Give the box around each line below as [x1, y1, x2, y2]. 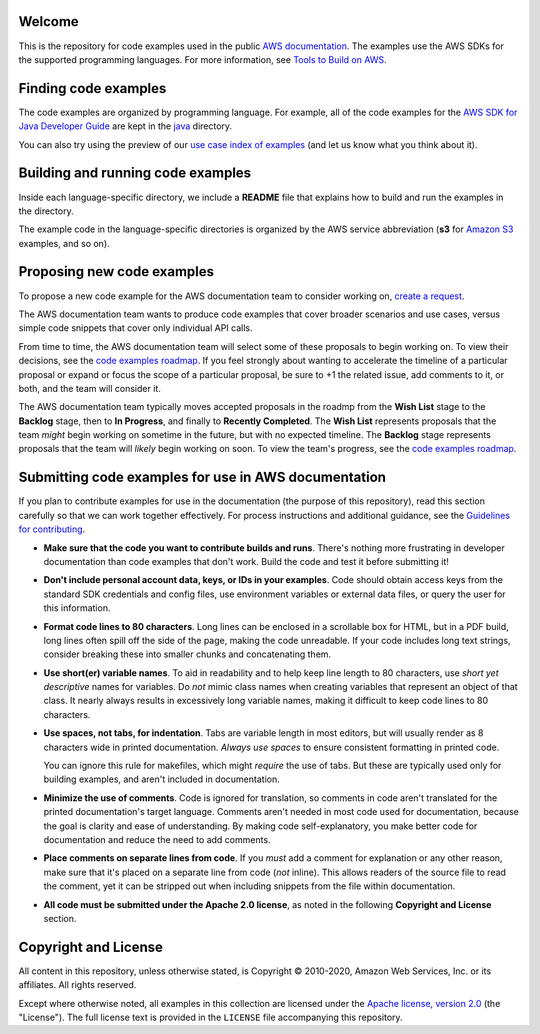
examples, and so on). [18, 237, 110, 249]
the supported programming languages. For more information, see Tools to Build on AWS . [18, 53, 387, 65]
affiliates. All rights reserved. [18, 979, 137, 991]
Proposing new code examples [18, 263, 215, 280]
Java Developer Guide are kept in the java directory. [18, 120, 233, 132]
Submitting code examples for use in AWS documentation [18, 469, 387, 486]
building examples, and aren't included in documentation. [43, 773, 280, 785]
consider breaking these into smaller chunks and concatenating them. [43, 648, 332, 660]
